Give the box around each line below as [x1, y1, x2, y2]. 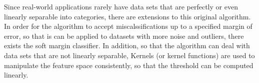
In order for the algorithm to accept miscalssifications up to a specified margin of [4, 21, 252, 31]
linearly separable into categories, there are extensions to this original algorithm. [4, 11, 251, 21]
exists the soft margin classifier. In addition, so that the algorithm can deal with [4, 40, 250, 51]
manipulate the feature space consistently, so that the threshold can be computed [4, 60, 253, 70]
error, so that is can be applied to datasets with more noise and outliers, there [4, 30, 244, 41]
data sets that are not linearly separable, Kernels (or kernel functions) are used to [4, 50, 255, 60]
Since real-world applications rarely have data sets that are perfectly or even [4, 1, 238, 11]
